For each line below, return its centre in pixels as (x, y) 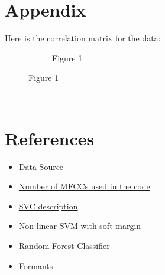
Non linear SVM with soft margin (80, 226)
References (50, 138)
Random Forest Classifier (64, 245)
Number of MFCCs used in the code (84, 186)
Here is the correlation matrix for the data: (83, 38)
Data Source (41, 166)
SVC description (48, 206)
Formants (36, 265)
